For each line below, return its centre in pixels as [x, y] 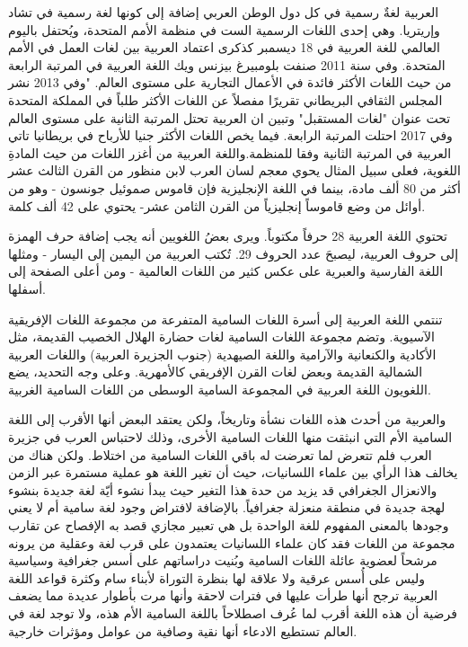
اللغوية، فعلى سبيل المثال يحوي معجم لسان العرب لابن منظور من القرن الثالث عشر [234, 170]
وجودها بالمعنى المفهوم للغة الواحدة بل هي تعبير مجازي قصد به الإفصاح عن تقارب [229, 525]
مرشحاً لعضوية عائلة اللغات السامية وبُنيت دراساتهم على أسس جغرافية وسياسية [223, 560]
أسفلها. [27, 288]
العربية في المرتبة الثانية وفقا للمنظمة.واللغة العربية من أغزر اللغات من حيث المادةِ [230, 152]
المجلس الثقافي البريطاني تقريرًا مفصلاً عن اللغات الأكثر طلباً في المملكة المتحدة [225, 99]
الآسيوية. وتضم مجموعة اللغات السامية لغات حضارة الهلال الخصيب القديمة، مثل [221, 337]
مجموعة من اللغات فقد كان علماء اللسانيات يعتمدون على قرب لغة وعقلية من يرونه [232, 542]
